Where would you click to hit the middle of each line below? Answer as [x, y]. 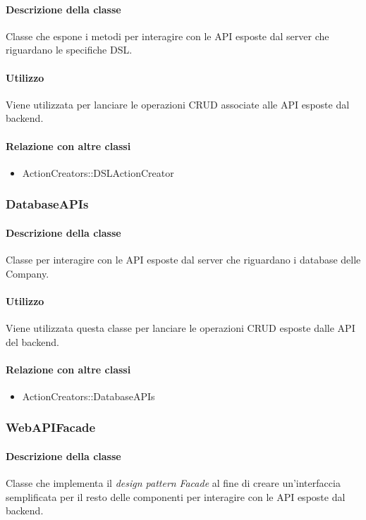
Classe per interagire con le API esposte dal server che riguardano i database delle [183, 259]
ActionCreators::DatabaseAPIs [89, 396]
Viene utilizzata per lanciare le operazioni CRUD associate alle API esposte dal [178, 104]
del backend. [32, 341]
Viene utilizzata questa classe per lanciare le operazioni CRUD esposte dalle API [181, 327]
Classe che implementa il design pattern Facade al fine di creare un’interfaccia [173, 483]
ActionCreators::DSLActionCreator [98, 172]
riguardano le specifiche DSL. [69, 50]
